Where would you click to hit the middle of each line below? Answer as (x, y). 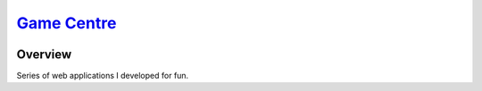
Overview (44, 54)
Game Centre (66, 23)
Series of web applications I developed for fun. (103, 76)
